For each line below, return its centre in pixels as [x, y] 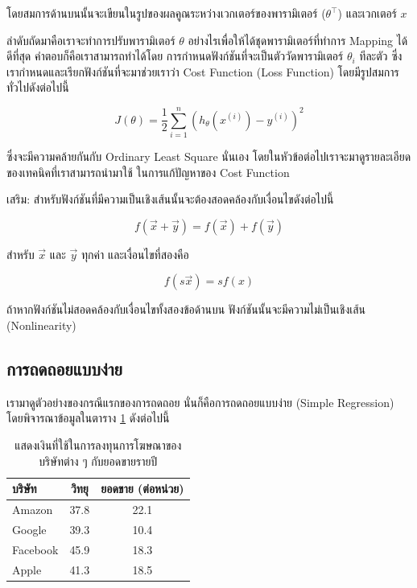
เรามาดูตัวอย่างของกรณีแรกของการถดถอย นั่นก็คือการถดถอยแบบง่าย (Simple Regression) [200, 402]
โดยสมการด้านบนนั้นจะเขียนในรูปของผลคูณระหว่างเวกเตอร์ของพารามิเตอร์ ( [166, 13]
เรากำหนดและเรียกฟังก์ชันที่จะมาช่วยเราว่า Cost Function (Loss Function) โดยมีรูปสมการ [203, 71]
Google [29, 529]
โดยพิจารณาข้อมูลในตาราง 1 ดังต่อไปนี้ [88, 418]
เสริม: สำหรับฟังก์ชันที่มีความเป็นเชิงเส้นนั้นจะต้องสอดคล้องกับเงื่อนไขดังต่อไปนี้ [170, 199]
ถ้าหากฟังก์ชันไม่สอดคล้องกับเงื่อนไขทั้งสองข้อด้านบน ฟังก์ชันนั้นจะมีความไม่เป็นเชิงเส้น [186, 309]
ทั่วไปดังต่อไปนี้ [38, 87]
